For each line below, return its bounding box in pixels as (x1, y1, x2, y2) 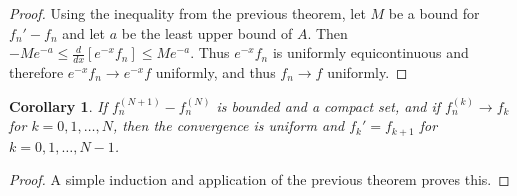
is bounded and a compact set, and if (216, 95, 441, 116)
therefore (9, 62, 64, 83)
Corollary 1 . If (9, 95, 107, 116)
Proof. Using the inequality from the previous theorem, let (9, 3, 366, 23)
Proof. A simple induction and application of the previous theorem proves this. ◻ (9, 169, 510, 190)
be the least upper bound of (121, 22, 293, 43)
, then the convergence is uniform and (113, 115, 345, 136)
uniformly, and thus (155, 62, 276, 83)
